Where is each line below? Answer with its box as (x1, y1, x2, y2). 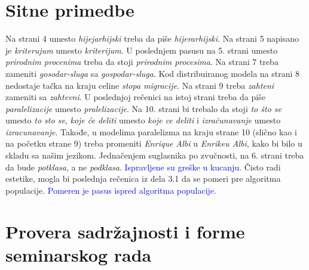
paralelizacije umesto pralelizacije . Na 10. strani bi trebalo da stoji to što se (5, 102, 282, 114)
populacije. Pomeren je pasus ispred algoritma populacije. (5, 184, 216, 196)
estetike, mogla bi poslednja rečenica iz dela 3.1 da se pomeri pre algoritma (5, 172, 281, 185)
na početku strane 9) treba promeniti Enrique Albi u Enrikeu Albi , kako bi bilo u (5, 137, 302, 150)
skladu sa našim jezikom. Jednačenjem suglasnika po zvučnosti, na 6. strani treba (5, 149, 304, 162)
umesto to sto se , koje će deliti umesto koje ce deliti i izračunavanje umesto (5, 114, 281, 126)
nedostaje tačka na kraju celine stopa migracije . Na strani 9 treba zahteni (5, 79, 274, 91)
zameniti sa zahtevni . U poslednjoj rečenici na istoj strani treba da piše (5, 91, 265, 103)
